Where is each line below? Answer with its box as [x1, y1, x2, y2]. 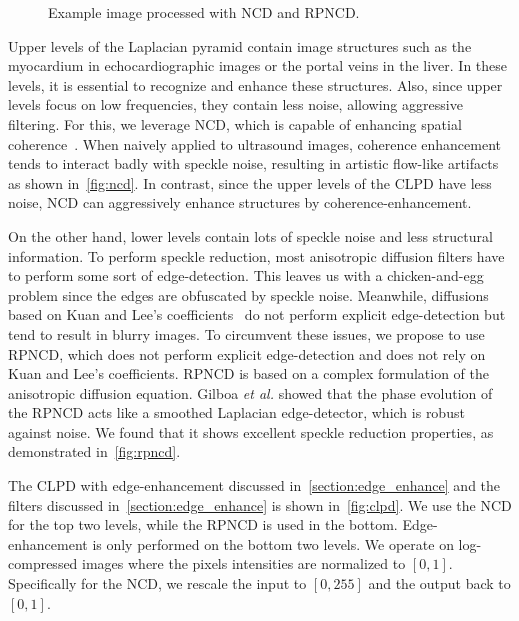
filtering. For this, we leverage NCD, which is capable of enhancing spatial [8, 113, 462, 134]
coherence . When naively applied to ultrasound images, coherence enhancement [8, 133, 501, 154]
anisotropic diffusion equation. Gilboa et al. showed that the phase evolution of [8, 382, 493, 403]
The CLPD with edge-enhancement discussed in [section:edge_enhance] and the [8, 475, 501, 496]
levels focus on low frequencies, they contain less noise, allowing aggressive [8, 94, 463, 115]
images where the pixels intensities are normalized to [82, 553, 406, 574]
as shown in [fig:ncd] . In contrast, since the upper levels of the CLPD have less [8, 172, 492, 193]
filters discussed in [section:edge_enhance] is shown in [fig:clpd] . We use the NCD [8, 494, 512, 515]
